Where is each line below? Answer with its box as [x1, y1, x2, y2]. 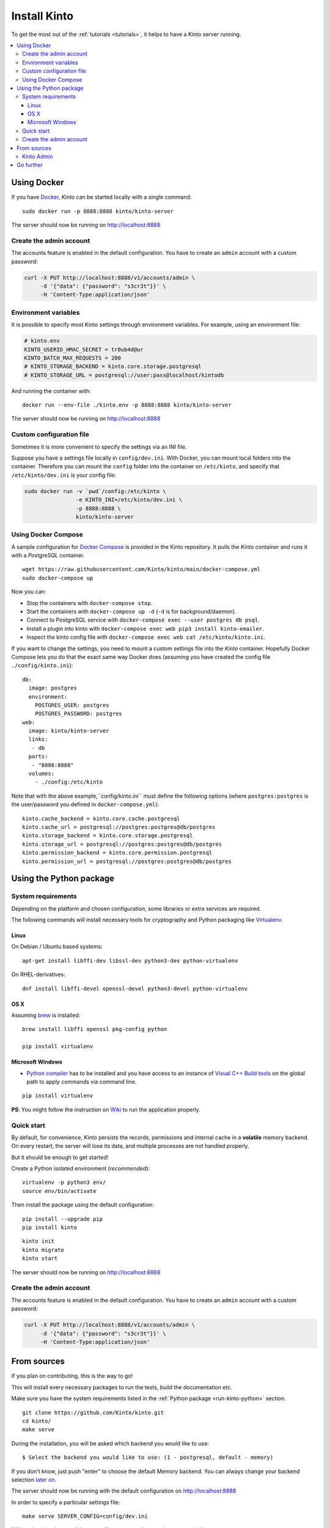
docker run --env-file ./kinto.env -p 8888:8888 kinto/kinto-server [22, 402, 232, 409]
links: [28, 736, 48, 743]
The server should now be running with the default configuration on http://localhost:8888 [11, 1487, 237, 1494]
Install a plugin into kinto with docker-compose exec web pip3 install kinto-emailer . [26, 625, 264, 632]
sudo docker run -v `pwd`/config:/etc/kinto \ [24, 488, 166, 494]
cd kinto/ [22, 1417, 51, 1424]
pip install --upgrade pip [22, 1215, 103, 1222]
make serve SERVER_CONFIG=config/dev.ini [22, 1513, 148, 1520]
